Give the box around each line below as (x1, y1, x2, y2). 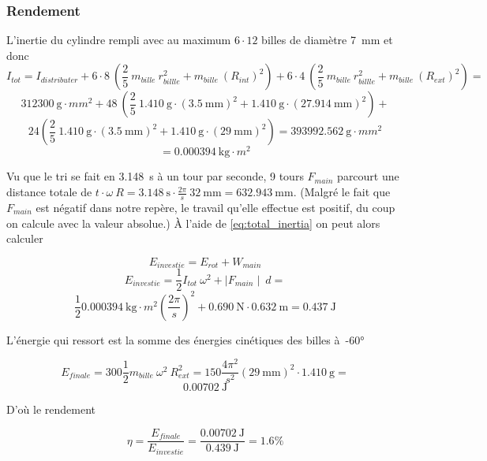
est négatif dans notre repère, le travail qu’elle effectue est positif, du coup (36, 199, 395, 215)
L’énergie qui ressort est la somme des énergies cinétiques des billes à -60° (6, 331, 365, 348)
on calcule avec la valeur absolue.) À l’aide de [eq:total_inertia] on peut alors (6, 214, 380, 231)
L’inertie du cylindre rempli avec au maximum (6, 32, 231, 48)
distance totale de (6, 184, 92, 200)
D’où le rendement (6, 401, 96, 418)
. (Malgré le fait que (293, 184, 391, 200)
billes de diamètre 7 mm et (261, 32, 393, 48)
